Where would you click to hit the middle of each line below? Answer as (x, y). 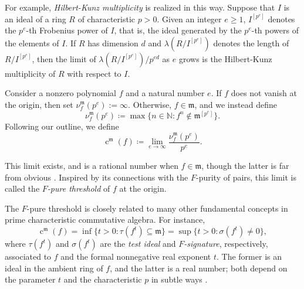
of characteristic (107, 18)
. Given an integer (189, 18)
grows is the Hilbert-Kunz (225, 58)
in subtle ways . (179, 279)
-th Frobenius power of (67, 30)
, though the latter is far (245, 166)
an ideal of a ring (36, 18)
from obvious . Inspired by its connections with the (97, 177)
